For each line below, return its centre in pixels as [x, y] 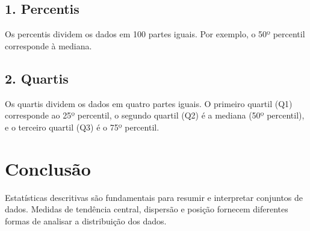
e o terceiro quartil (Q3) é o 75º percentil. [82, 127]
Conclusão [48, 168]
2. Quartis [37, 78]
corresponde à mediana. [48, 45]
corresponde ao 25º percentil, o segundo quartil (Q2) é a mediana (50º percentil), [155, 115]
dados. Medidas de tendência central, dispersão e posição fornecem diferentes [147, 209]
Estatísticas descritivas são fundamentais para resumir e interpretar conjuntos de [154, 197]
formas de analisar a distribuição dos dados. [86, 220]
